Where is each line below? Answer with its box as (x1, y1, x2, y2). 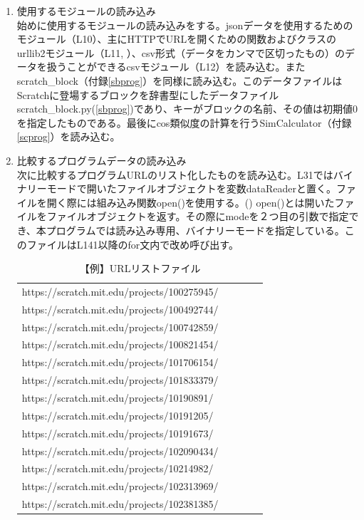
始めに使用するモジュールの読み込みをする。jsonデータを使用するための (16, 17, 353, 32)
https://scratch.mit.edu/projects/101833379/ (21, 373, 219, 388)
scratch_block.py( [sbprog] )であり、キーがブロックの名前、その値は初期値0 (16, 101, 358, 116)
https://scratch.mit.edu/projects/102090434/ (21, 443, 219, 458)
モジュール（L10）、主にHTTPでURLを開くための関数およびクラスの (16, 31, 337, 46)
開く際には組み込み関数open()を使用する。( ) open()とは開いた (46, 194, 335, 209)
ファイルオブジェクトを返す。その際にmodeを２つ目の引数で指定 (46, 209, 349, 224)
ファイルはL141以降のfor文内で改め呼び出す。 (26, 236, 239, 251)
